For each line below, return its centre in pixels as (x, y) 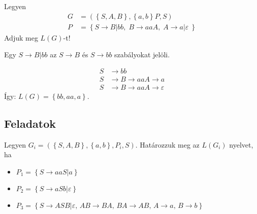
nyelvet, (241, 144)
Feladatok (30, 123)
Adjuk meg (21, 37)
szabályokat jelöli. (142, 55)
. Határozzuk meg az (167, 144)
